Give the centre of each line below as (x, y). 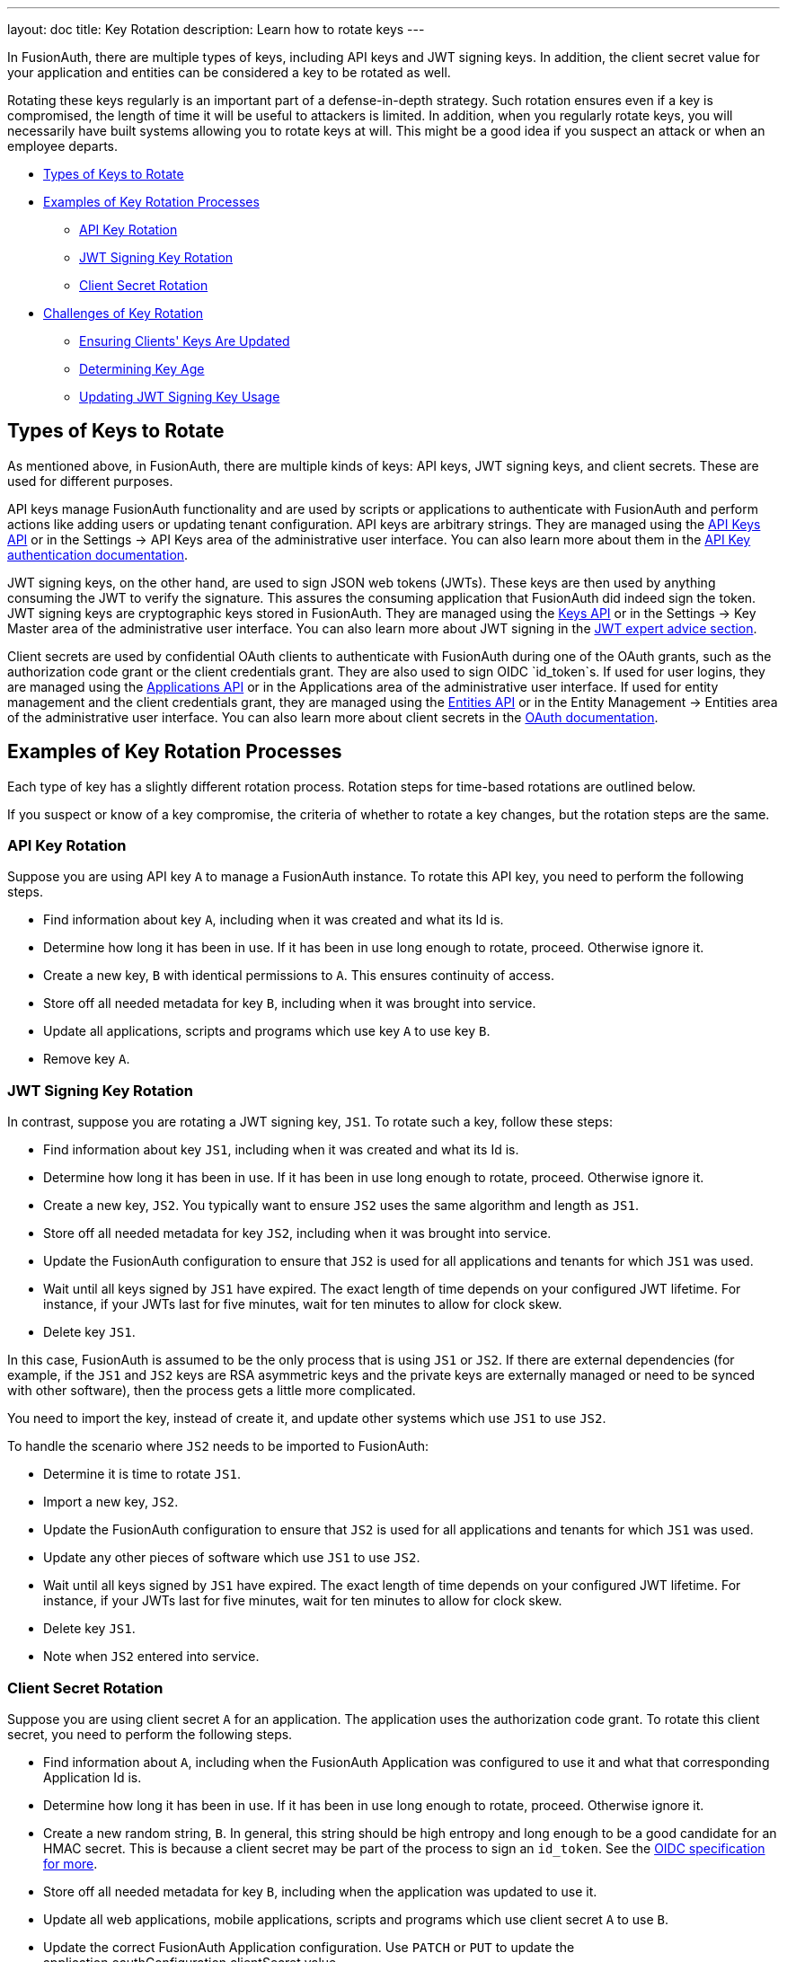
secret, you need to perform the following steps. (150, 1734)
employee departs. (63, 146)
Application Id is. (93, 1777)
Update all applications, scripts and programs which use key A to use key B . (267, 1031)
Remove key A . (87, 1059)
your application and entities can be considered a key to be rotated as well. (229, 72)
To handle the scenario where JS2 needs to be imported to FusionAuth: (218, 1446)
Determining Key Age (142, 369)
